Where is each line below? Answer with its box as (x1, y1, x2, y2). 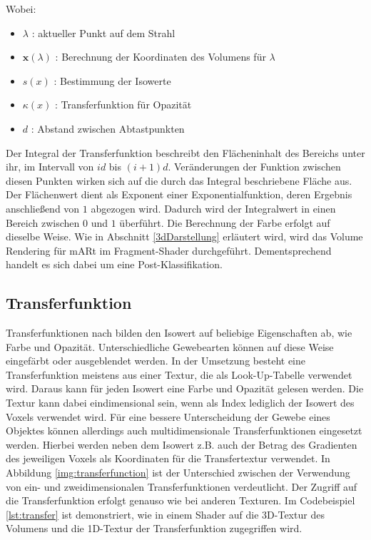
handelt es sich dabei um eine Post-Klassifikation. (6, 257, 223, 272)
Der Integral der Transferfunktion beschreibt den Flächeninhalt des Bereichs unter (6, 145, 365, 160)
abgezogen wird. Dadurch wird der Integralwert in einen (91, 200, 336, 215)
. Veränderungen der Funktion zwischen (168, 159, 341, 174)
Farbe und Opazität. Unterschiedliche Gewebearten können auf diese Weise (6, 339, 334, 354)
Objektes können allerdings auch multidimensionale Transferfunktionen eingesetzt (6, 423, 362, 438)
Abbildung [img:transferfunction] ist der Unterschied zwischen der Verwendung (6, 465, 350, 480)
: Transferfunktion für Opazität (55, 97, 192, 112)
